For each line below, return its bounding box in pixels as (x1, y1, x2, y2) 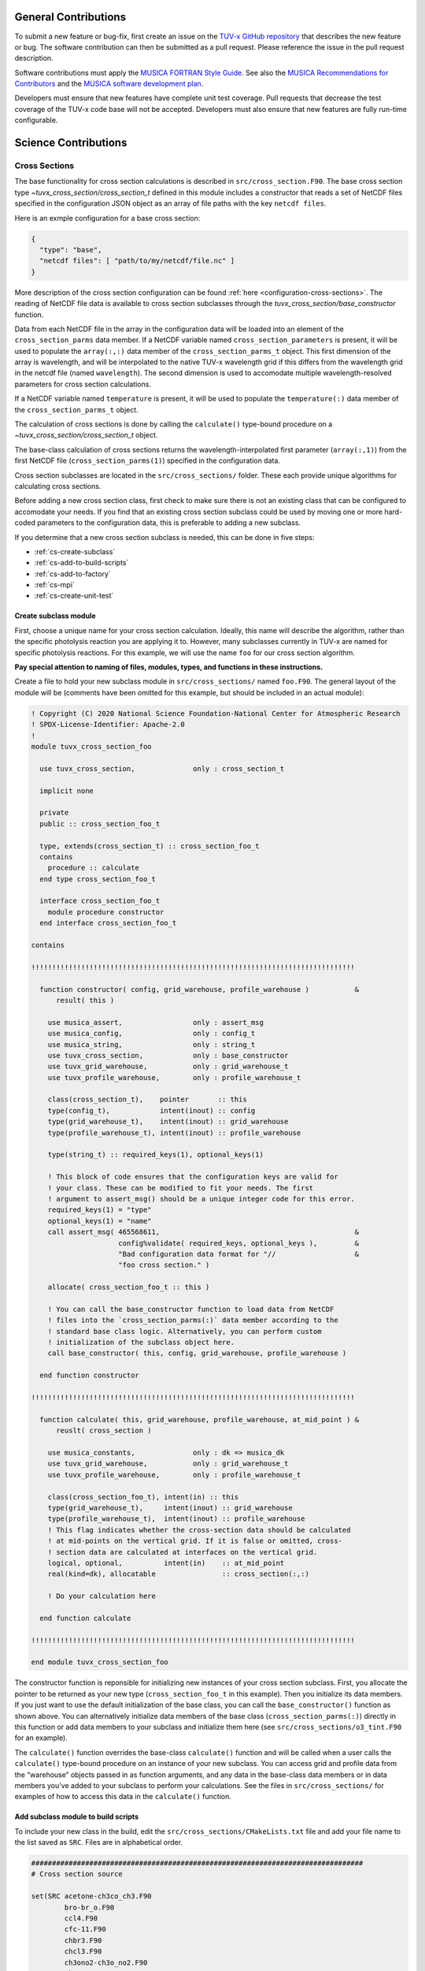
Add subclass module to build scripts (14, 1812, 139, 1821)
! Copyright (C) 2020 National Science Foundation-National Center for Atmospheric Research (31, 709, 401, 717)
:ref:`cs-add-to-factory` (34, 568, 112, 579)
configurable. (14, 115, 58, 125)
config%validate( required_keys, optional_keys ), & (118, 1239, 360, 1247)
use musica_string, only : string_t (47, 1040, 256, 1049)
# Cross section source (31, 1869, 124, 1879)
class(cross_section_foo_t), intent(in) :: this (47, 1492, 239, 1501)
